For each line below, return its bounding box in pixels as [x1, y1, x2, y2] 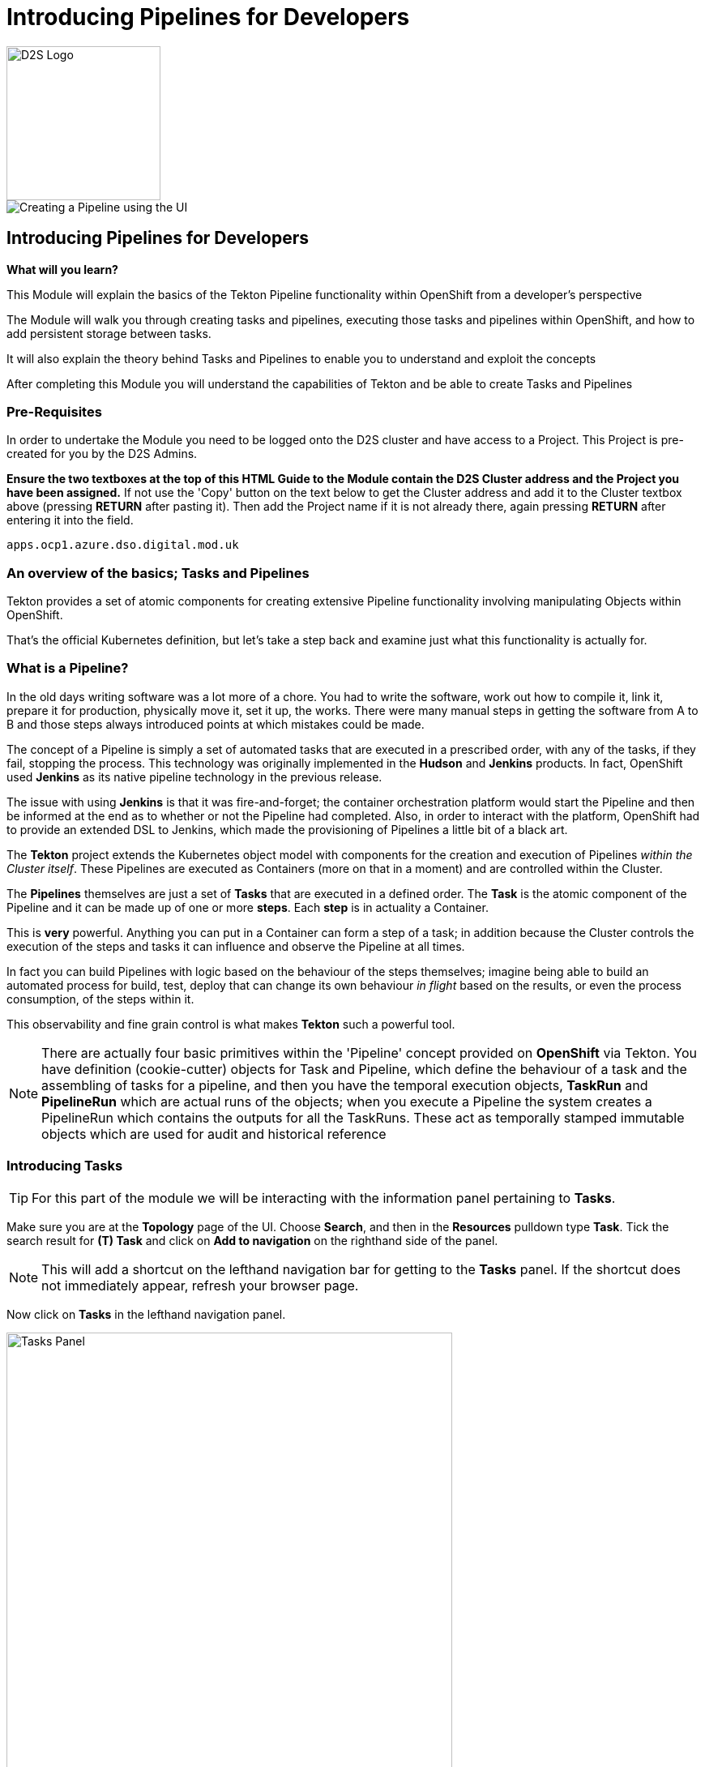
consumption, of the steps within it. [6, 991, 194, 1006]
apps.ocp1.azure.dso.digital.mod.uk [6, 538, 239, 552]
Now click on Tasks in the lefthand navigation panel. [6, 1307, 286, 1321]
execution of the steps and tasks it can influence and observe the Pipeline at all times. [6, 939, 465, 953]
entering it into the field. [6, 513, 134, 528]
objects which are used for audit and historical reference [41, 1125, 387, 1142]
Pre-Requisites [6, 403, 102, 420]
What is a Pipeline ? [6, 660, 129, 677]
